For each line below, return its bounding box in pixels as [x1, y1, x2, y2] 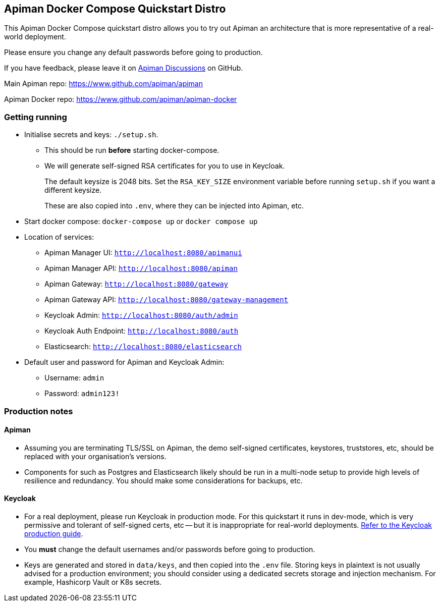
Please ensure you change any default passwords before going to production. [4, 48, 263, 57]
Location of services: [24, 233, 94, 242]
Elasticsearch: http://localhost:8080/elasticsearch [44, 342, 242, 351]
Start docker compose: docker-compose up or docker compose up [24, 217, 258, 226]
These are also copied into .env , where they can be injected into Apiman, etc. [44, 201, 304, 210]
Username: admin [44, 373, 104, 382]
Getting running [4, 112, 67, 122]
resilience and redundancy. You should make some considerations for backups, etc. [24, 476, 303, 485]
